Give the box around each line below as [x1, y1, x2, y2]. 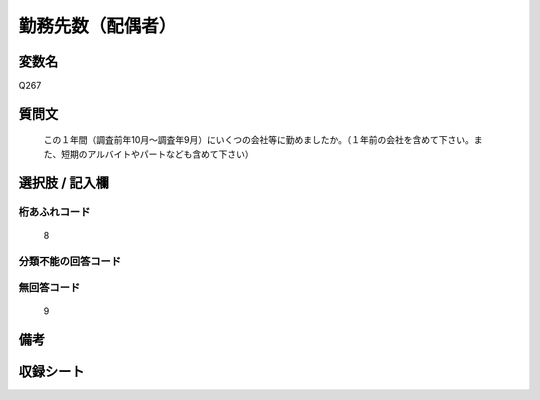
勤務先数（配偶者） [18, 15, 177, 37]
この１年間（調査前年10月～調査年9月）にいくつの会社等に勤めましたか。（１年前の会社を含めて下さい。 [43, 134, 474, 146]
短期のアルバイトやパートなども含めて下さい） [60, 148, 254, 160]
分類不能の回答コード [18, 254, 122, 268]
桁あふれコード [18, 205, 91, 219]
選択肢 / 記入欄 [18, 174, 110, 191]
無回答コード [18, 281, 81, 295]
